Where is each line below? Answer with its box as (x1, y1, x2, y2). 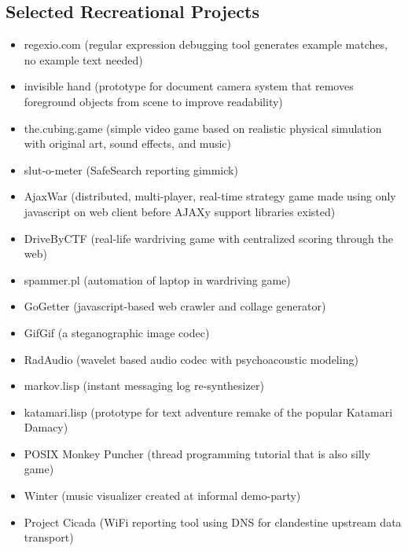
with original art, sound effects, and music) (24, 135, 231, 152)
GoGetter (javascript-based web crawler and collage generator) (24, 298, 326, 314)
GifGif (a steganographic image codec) (24, 324, 210, 340)
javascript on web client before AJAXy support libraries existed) (24, 203, 336, 219)
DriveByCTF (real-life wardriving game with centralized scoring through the (24, 230, 393, 246)
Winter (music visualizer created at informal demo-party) (24, 487, 301, 504)
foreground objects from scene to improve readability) (24, 93, 283, 109)
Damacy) (24, 419, 68, 435)
